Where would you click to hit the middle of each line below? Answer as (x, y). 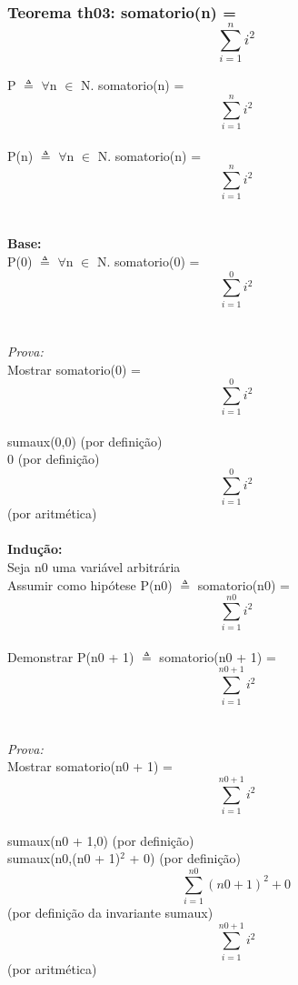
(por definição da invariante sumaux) (110, 912)
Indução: (35, 549)
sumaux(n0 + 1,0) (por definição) (101, 840)
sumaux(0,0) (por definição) (85, 441)
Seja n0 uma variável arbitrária (94, 566)
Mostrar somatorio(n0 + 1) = (90, 766)
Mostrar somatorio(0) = (74, 369)
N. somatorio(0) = (148, 261)
